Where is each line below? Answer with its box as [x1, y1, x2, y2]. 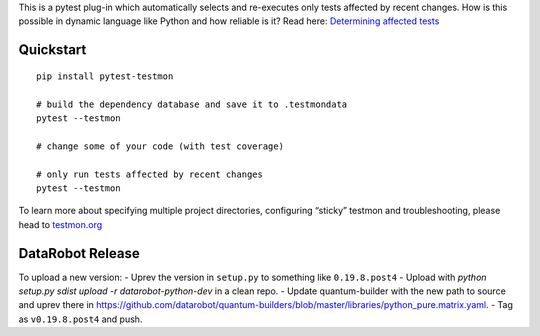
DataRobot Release [18, 245, 140, 262]
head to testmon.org [18, 218, 103, 230]
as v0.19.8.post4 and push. [18, 313, 143, 325]
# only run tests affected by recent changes [36, 168, 264, 180]
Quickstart [18, 41, 87, 59]
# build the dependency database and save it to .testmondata [36, 98, 348, 110]
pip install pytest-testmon [36, 70, 174, 82]
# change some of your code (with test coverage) [36, 140, 285, 152]
